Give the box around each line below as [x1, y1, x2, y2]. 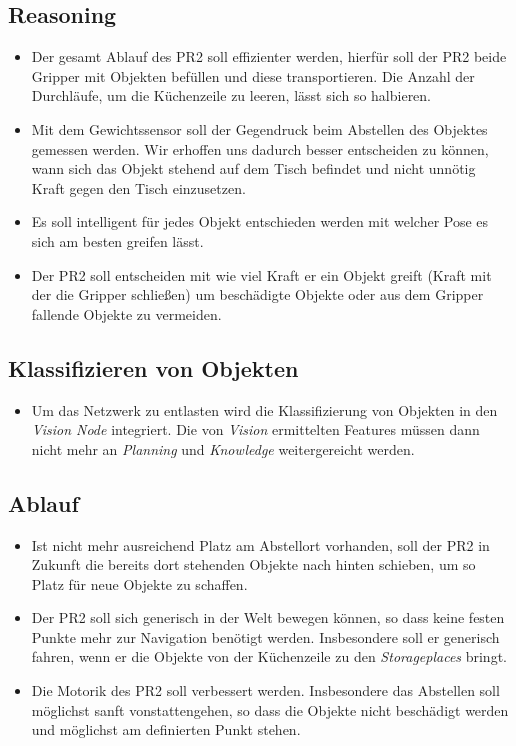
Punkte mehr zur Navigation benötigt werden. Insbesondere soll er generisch [31, 626, 500, 647]
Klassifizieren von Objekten [8, 352, 299, 383]
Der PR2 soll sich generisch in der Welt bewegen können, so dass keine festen [31, 607, 505, 628]
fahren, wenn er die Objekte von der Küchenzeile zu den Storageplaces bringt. [31, 646, 507, 667]
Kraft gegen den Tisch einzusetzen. [31, 177, 246, 198]
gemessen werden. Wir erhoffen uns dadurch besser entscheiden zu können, [31, 138, 489, 159]
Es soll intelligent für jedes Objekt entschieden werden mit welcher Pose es [31, 211, 489, 232]
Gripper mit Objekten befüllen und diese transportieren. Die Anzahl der [31, 65, 475, 86]
